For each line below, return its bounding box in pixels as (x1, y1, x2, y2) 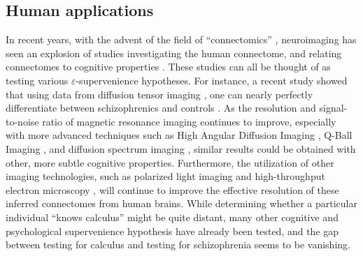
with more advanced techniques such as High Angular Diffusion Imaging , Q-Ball (6, 128, 353, 142)
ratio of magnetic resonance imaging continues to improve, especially (42, 114, 336, 128)
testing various (6, 73, 69, 87)
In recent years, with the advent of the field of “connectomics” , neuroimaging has (6, 32, 357, 47)
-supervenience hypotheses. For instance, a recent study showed (76, 73, 348, 87)
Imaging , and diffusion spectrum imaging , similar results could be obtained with (6, 141, 356, 156)
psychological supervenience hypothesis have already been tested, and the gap (6, 223, 339, 238)
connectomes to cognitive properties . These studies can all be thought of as (6, 59, 331, 74)
